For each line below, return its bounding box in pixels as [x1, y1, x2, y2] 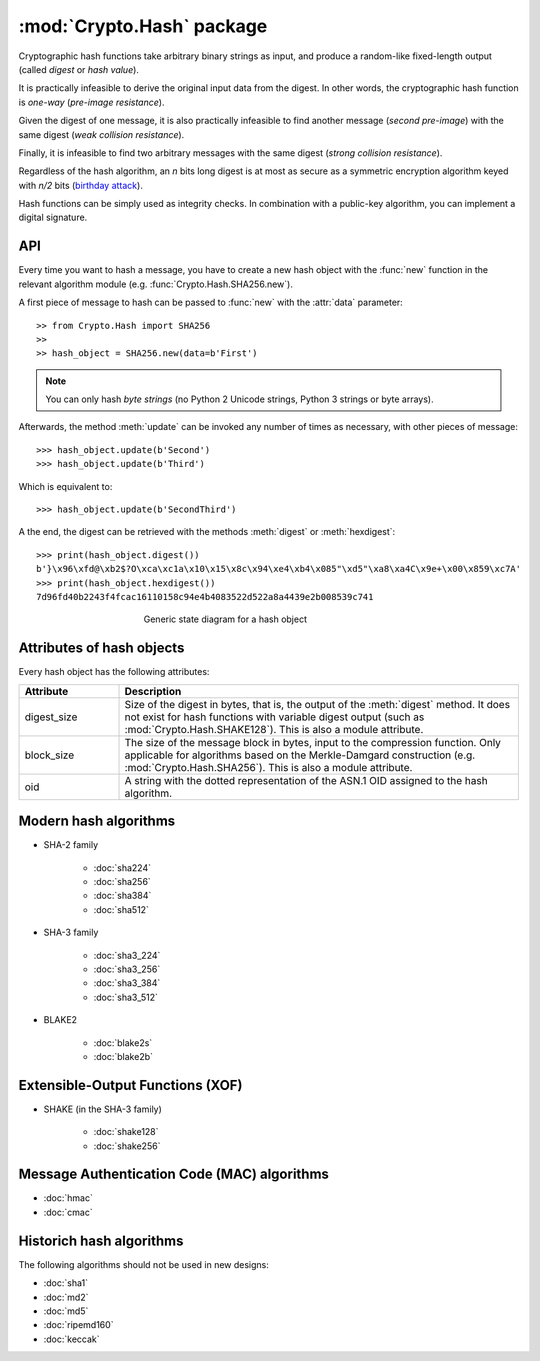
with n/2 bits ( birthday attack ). [18, 179, 144, 191]
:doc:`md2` [43, 1291, 89, 1303]
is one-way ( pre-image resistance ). [18, 96, 165, 108]
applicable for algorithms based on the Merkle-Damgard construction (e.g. [124, 748, 476, 762]
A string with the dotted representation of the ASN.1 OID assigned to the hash [124, 773, 489, 787]
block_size [24, 748, 75, 762]
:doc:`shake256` [93, 1140, 161, 1152]
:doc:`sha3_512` [93, 991, 159, 1003]
